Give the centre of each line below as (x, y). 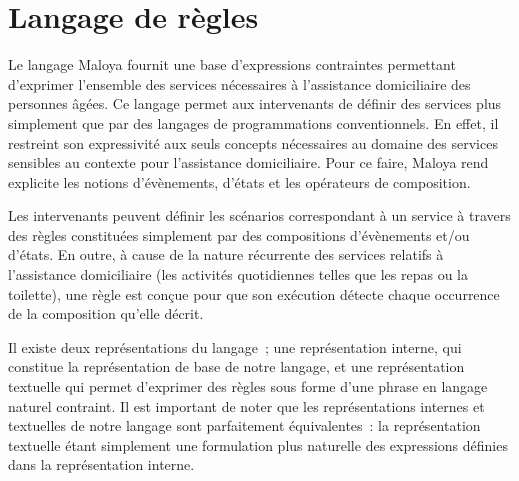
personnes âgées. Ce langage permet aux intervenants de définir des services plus (255, 103)
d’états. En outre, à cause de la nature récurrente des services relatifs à (226, 254)
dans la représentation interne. (101, 464)
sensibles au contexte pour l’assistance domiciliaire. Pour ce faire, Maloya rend (248, 162)
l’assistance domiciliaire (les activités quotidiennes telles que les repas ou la (238, 274)
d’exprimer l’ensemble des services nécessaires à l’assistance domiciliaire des (239, 83)
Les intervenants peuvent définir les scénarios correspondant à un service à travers (259, 215)
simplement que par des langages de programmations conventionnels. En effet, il (253, 122)
